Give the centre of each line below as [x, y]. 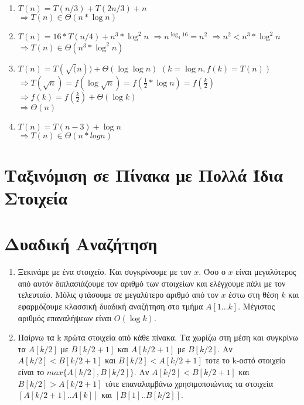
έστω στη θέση [254, 295]
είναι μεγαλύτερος [266, 272]
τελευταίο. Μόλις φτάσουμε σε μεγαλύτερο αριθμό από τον [118, 295]
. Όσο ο [212, 272]
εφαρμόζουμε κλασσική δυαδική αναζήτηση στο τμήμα [110, 306]
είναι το [31, 372]
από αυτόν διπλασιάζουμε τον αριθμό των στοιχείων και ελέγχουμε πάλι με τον [152, 283]
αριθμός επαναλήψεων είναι [65, 317]
